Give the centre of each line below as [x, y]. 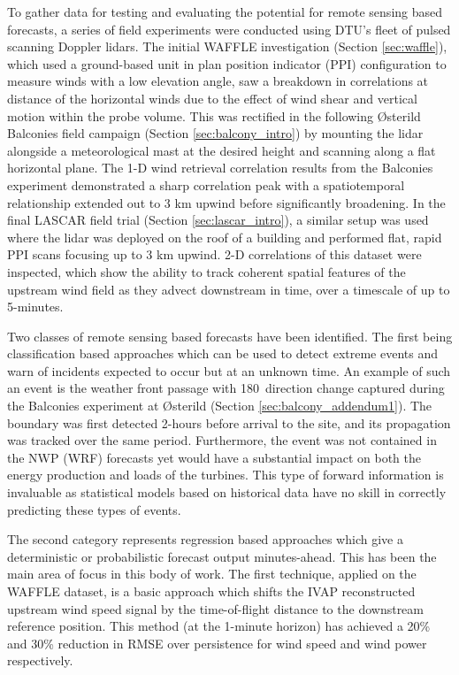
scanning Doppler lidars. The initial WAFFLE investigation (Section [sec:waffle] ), [227, 46]
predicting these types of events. [94, 509]
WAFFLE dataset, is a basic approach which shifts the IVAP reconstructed [211, 591]
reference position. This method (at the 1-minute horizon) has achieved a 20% [219, 626]
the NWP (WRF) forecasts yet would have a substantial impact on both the [214, 457]
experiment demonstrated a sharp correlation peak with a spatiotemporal [206, 184]
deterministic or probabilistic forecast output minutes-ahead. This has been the [222, 556]
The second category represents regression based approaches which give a [205, 539]
